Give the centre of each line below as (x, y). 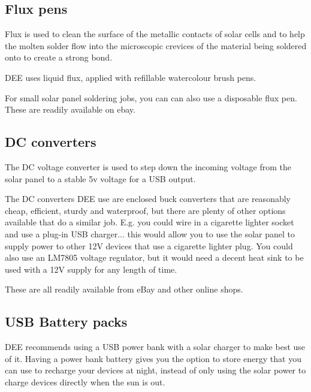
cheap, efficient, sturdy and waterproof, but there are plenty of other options (145, 210)
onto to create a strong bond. (59, 57)
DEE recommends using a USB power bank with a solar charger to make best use (155, 347)
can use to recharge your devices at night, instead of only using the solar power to (155, 370)
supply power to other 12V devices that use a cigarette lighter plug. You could (149, 245)
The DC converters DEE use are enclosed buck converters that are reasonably (148, 199)
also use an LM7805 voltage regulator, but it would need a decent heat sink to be (154, 257)
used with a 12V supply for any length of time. (91, 269)
